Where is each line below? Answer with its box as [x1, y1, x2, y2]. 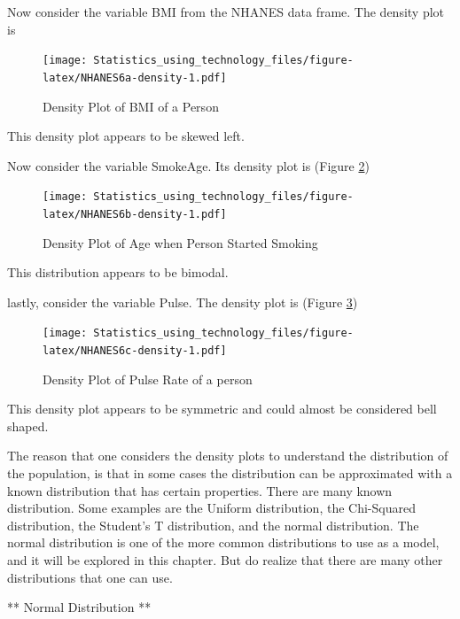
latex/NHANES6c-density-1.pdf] [43, 344, 227, 358]
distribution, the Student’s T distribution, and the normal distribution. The [7, 515, 419, 534]
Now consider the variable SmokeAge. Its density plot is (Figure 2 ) [7, 156, 370, 174]
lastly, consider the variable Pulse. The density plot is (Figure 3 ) [7, 292, 358, 311]
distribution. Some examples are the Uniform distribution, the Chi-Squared [7, 499, 416, 517]
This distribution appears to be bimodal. [7, 263, 229, 282]
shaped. [7, 416, 49, 435]
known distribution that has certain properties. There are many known [7, 481, 393, 499]
